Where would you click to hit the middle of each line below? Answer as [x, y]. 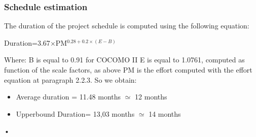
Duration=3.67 [27, 42]
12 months [151, 97]
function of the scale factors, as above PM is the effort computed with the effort [128, 70]
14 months [165, 113]
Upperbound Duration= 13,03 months [75, 113]
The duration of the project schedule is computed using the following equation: [127, 26]
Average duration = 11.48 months [68, 97]
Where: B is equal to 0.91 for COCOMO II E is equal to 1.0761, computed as [124, 60]
